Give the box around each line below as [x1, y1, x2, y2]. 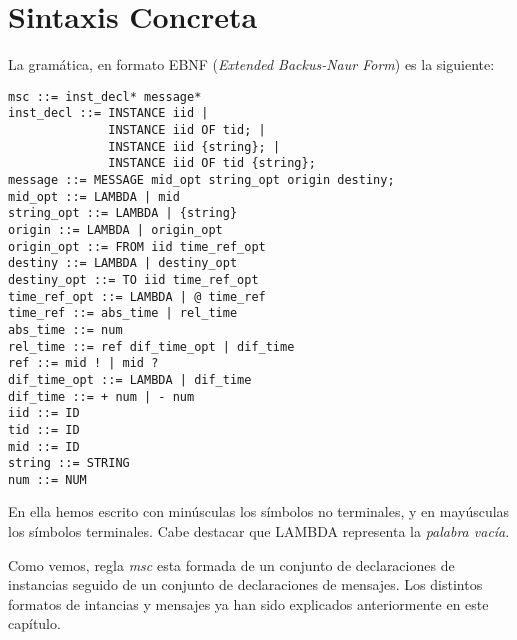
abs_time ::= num [8, 322, 123, 337]
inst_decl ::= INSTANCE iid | [8, 106, 209, 121]
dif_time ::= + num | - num [8, 389, 195, 404]
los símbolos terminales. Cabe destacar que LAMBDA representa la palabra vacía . [8, 521, 510, 542]
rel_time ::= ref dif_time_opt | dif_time [8, 339, 295, 354]
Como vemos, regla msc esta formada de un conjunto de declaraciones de [8, 554, 455, 575]
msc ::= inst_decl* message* [8, 89, 202, 104]
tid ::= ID [8, 422, 80, 437]
